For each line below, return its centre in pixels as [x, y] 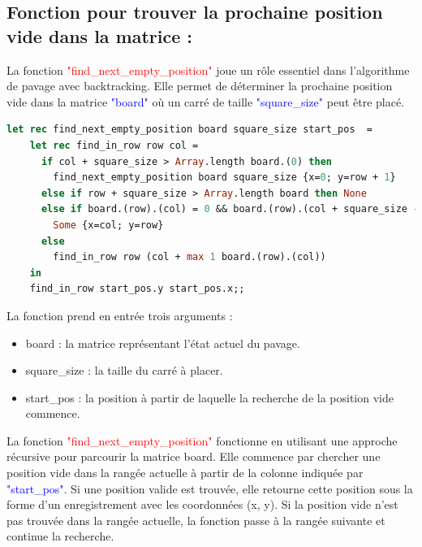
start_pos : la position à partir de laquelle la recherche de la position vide [209, 397]
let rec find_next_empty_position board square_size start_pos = [190, 130]
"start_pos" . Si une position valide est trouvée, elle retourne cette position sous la [210, 488]
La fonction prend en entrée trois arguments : [120, 315]
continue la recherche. [60, 536]
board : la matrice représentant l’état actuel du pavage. [163, 343]
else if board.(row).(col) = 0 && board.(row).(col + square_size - [230, 209]
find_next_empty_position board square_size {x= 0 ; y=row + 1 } [224, 178]
